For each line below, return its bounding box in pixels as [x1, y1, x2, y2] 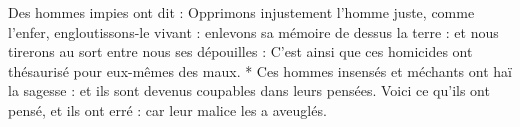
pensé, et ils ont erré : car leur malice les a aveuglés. [8, 99, 327, 120]
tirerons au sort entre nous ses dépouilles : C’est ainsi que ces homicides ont [8, 41, 473, 62]
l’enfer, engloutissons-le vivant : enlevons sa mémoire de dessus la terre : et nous [8, 21, 499, 42]
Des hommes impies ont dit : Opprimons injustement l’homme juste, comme [8, 2, 475, 22]
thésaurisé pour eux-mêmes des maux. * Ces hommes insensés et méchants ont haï [8, 60, 512, 81]
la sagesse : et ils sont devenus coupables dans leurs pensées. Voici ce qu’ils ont [8, 80, 490, 101]
